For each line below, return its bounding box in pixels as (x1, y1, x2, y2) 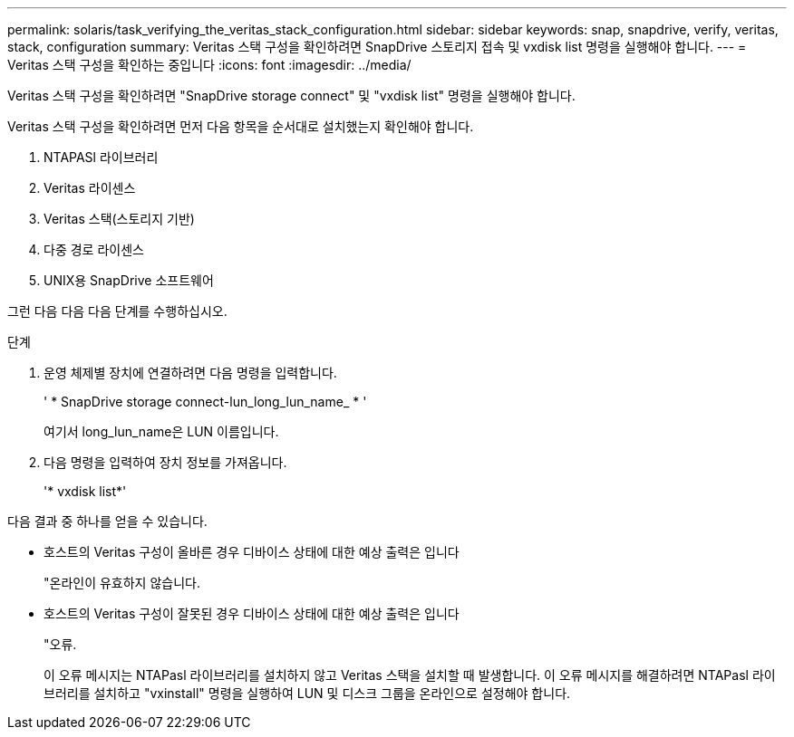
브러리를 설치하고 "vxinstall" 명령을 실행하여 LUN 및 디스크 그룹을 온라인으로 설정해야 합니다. (44, 685, 571, 701)
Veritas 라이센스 (44, 180, 136, 196)
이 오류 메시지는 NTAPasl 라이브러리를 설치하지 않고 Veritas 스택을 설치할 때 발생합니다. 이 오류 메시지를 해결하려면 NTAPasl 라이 (44, 667, 776, 683)
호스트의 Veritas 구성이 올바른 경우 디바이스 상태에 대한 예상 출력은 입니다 (44, 544, 460, 560)
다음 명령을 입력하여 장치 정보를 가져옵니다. (44, 455, 287, 470)
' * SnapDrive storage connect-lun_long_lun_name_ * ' (44, 394, 367, 409)
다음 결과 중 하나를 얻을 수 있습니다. (7, 513, 208, 529)
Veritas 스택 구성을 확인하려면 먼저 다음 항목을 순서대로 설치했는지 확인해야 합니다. (7, 119, 474, 134)
